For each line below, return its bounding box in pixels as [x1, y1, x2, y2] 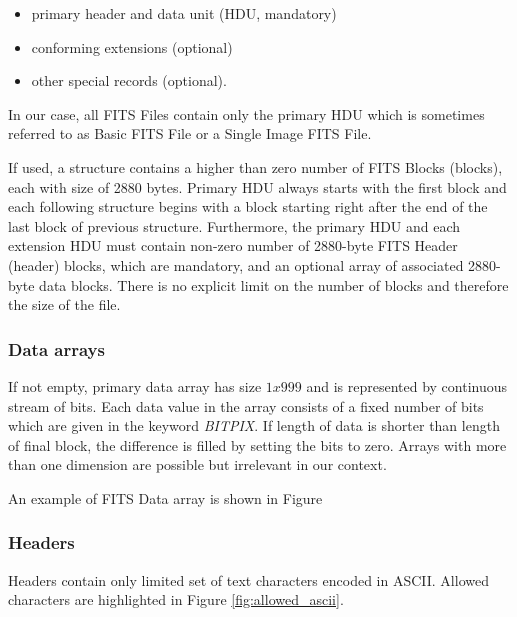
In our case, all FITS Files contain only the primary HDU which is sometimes [8, 103, 485, 124]
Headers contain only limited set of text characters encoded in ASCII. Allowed [8, 569, 489, 590]
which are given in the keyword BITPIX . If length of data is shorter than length [8, 415, 500, 436]
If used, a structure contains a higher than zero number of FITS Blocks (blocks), [8, 156, 503, 177]
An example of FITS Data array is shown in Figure [8, 487, 323, 508]
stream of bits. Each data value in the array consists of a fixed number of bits [8, 395, 484, 416]
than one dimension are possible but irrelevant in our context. [8, 454, 387, 475]
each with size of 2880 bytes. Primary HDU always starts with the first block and [8, 176, 507, 197]
